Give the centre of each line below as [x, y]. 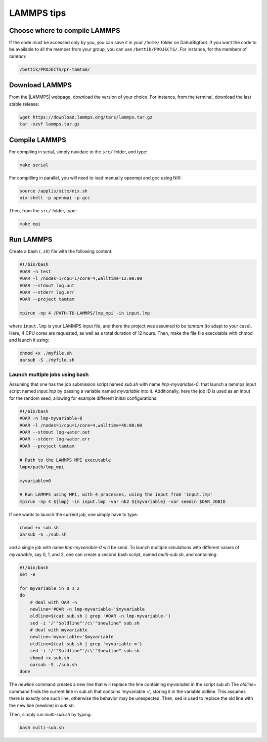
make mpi [30, 224]
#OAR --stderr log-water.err [55, 439]
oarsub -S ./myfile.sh [47, 360]
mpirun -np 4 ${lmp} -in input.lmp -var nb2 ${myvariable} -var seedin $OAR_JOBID [123, 501]
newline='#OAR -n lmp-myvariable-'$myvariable [88, 609]
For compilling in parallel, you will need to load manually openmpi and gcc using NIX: [96, 178]
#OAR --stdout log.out [47, 285]
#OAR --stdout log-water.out [55, 432]
